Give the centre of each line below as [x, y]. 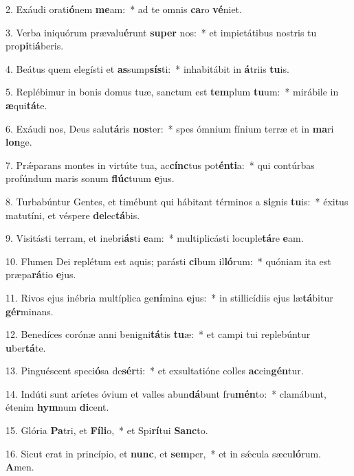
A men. [20, 467]
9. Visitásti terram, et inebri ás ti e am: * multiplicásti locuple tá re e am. [155, 238]
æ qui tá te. [26, 105]
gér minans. [30, 311]
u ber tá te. [26, 347]
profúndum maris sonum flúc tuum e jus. [90, 178]
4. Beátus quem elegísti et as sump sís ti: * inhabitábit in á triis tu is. [147, 68]
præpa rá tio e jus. [41, 274]
